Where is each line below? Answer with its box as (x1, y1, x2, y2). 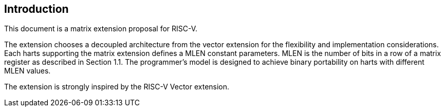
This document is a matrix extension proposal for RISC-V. (4, 24, 198, 33)
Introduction (4, 3, 69, 15)
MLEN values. (4, 66, 51, 76)
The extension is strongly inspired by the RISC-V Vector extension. (4, 82, 230, 91)
